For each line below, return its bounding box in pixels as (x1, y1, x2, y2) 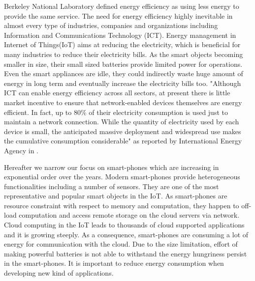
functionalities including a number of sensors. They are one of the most (4, 181, 219, 191)
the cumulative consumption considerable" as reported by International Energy (4, 136, 242, 146)
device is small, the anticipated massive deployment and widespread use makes (4, 126, 241, 136)
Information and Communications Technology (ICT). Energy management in (4, 29, 236, 40)
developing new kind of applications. (4, 268, 114, 278)
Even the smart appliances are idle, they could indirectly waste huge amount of (4, 68, 243, 79)
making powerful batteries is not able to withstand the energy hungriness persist (4, 248, 247, 258)
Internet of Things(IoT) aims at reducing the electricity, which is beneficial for (4, 39, 241, 50)
